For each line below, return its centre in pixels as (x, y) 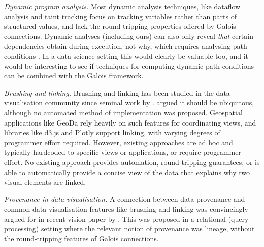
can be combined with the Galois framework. (74, 76)
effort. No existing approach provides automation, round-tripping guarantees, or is (132, 162)
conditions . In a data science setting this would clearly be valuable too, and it (126, 55)
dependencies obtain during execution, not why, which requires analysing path (126, 46)
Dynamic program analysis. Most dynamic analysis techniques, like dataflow (122, 6)
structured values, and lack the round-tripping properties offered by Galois (120, 26)
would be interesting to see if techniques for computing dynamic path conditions (129, 66)
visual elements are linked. (45, 182)
